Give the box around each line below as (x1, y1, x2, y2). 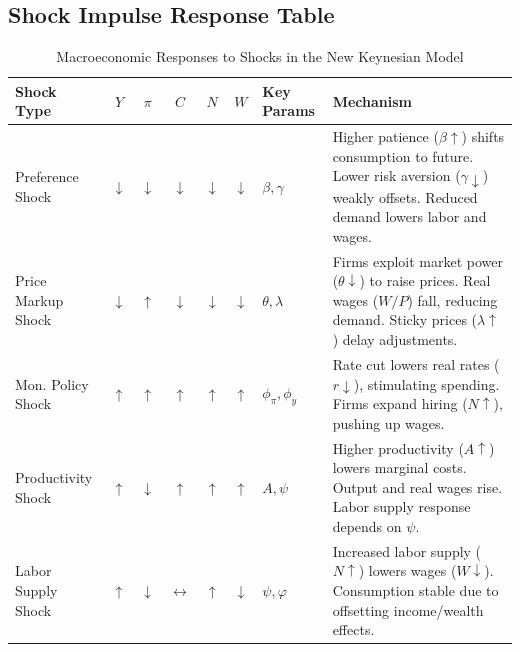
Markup (15, 289, 64, 310)
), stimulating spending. (353, 373, 500, 394)
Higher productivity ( (332, 437, 464, 458)
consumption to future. (332, 145, 474, 166)
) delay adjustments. (332, 329, 458, 350)
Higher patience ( (332, 126, 439, 147)
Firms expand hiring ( (332, 393, 468, 414)
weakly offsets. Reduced (332, 186, 478, 207)
